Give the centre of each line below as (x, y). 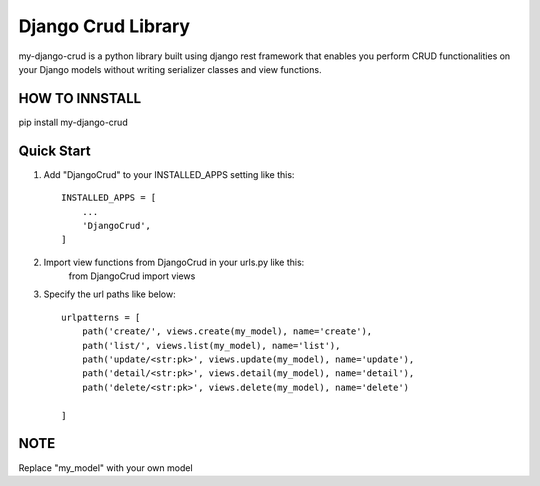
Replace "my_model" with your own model (106, 467)
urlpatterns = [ (101, 317)
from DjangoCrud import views (132, 276)
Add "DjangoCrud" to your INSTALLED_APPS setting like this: (169, 174)
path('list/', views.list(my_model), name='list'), (211, 345)
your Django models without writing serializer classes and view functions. (170, 69)
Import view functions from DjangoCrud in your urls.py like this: (174, 262)
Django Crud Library (104, 26)
